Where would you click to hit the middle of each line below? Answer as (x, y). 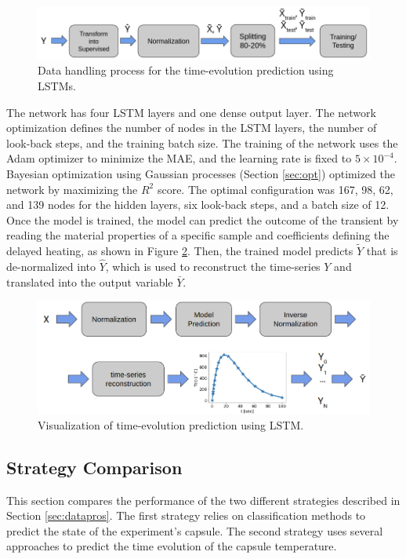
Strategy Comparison (94, 467)
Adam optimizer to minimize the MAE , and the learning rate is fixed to (179, 158)
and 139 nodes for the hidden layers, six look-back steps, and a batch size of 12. (198, 205)
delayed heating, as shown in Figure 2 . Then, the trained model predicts (180, 251)
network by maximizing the (72, 189)
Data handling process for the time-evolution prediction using (186, 70)
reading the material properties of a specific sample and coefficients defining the (198, 235)
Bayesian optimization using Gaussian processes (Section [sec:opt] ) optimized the (201, 173)
